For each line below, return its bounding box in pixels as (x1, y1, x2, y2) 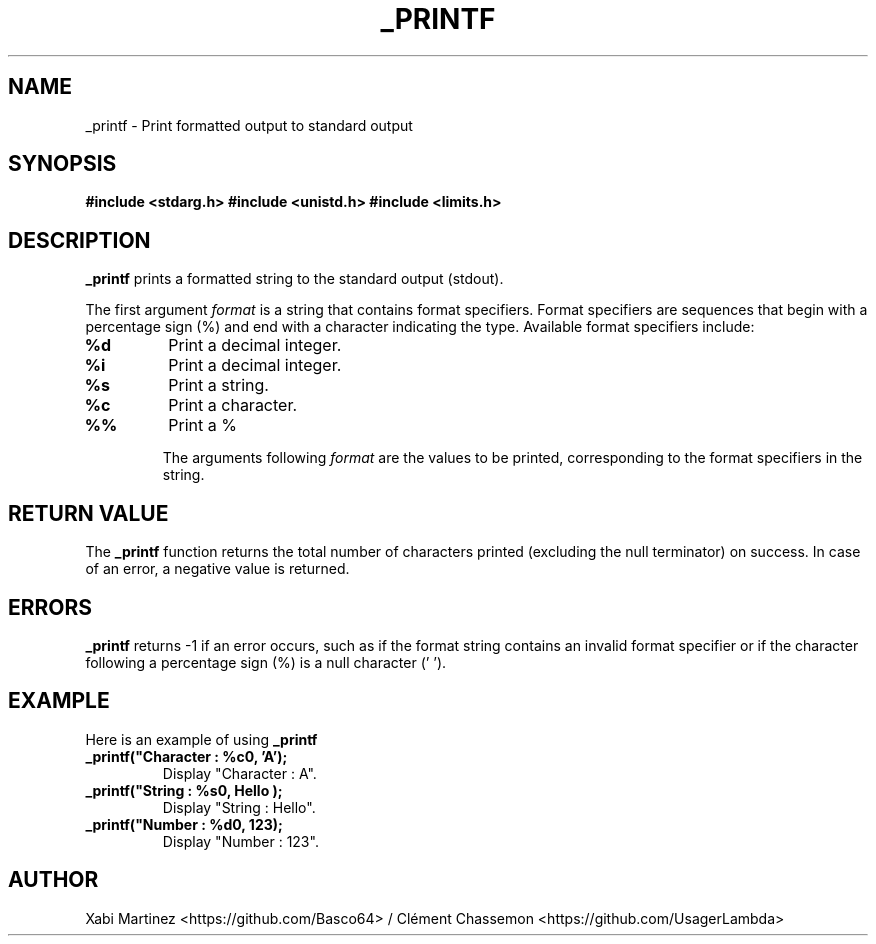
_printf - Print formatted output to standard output (85, 116, 413, 134)
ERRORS (8, 594, 93, 620)
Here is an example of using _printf (85, 730, 318, 748)
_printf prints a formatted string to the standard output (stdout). (85, 270, 504, 288)
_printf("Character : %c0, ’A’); (85, 747, 288, 765)
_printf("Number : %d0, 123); (85, 815, 283, 833)
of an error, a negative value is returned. (85, 560, 350, 578)
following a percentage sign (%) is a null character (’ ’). (85, 653, 447, 671)
